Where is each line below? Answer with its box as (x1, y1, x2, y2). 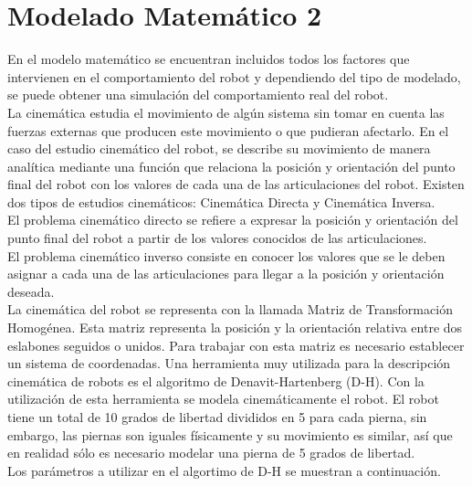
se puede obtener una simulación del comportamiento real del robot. (7, 85, 389, 104)
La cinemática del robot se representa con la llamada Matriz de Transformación (7, 300, 453, 319)
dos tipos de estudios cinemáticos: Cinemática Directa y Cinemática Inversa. (7, 192, 435, 211)
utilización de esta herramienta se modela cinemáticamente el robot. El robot (7, 389, 439, 408)
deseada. (7, 281, 55, 301)
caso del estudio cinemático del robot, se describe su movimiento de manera (7, 139, 431, 158)
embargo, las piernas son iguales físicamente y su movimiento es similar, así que (7, 425, 453, 444)
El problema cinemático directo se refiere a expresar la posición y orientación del (7, 210, 458, 229)
